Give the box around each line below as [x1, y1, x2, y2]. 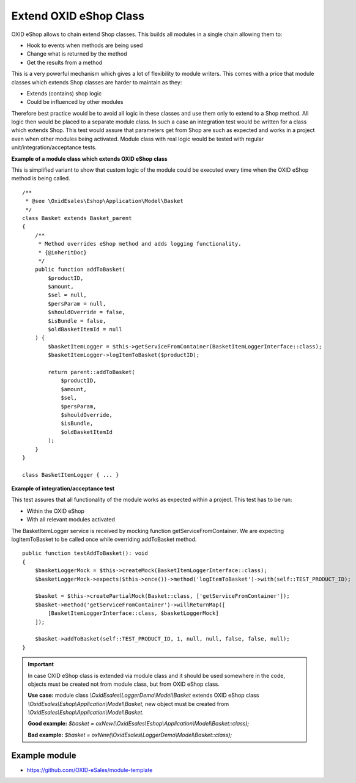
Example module [11, 750, 76, 760]
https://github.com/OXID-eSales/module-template [26, 766, 153, 773]
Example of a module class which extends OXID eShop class [11, 155, 168, 162]
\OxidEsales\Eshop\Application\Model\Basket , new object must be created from [28, 700, 229, 707]
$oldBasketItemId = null [48, 326, 122, 333]
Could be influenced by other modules [26, 98, 124, 106]
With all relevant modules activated [26, 516, 116, 523]
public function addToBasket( [34, 266, 125, 273]
